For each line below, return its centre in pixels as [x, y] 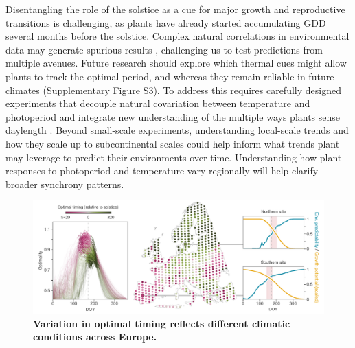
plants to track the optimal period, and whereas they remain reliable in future [170, 76]
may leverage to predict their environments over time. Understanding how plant [174, 157]
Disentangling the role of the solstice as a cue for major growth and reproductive [175, 9]
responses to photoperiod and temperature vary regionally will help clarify [162, 171]
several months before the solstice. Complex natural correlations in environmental [177, 36]
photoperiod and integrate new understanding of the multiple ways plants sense [173, 116]
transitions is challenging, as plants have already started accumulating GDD [166, 22]
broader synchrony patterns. [65, 184]
